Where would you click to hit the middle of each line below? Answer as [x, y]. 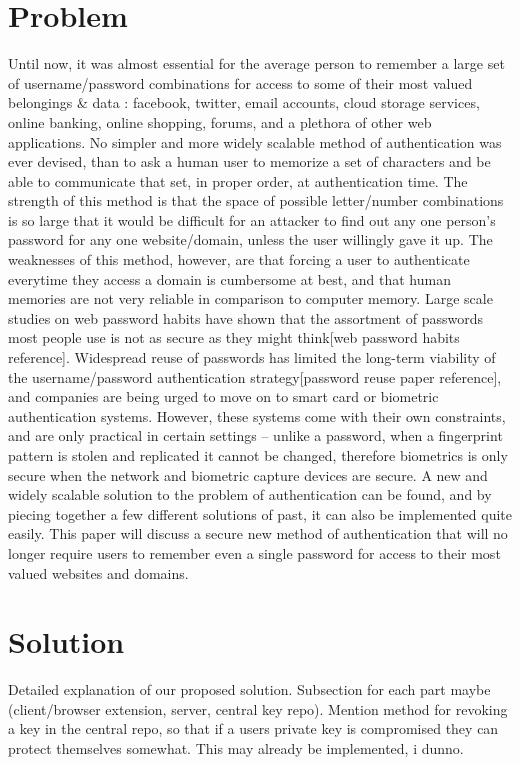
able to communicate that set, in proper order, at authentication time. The [238, 180]
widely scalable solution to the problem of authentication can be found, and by [250, 494]
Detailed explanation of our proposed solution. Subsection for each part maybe [249, 689]
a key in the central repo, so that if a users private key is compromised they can [253, 728]
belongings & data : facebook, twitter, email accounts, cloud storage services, [244, 102]
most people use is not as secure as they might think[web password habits [234, 337]
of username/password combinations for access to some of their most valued [240, 82]
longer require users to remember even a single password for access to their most [254, 552]
